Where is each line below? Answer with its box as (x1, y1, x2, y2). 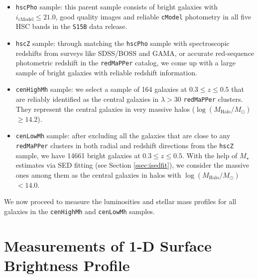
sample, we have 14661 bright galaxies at (15, 150, 140, 160)
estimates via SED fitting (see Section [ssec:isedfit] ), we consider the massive (15, 160, 249, 170)
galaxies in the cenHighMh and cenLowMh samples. (4, 206, 155, 217)
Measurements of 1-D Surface (4, 235, 212, 256)
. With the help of (182, 150, 238, 160)
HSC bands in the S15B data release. (15, 21, 128, 31)
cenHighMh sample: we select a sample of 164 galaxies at (15, 84, 187, 94)
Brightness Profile (4, 255, 130, 276)
